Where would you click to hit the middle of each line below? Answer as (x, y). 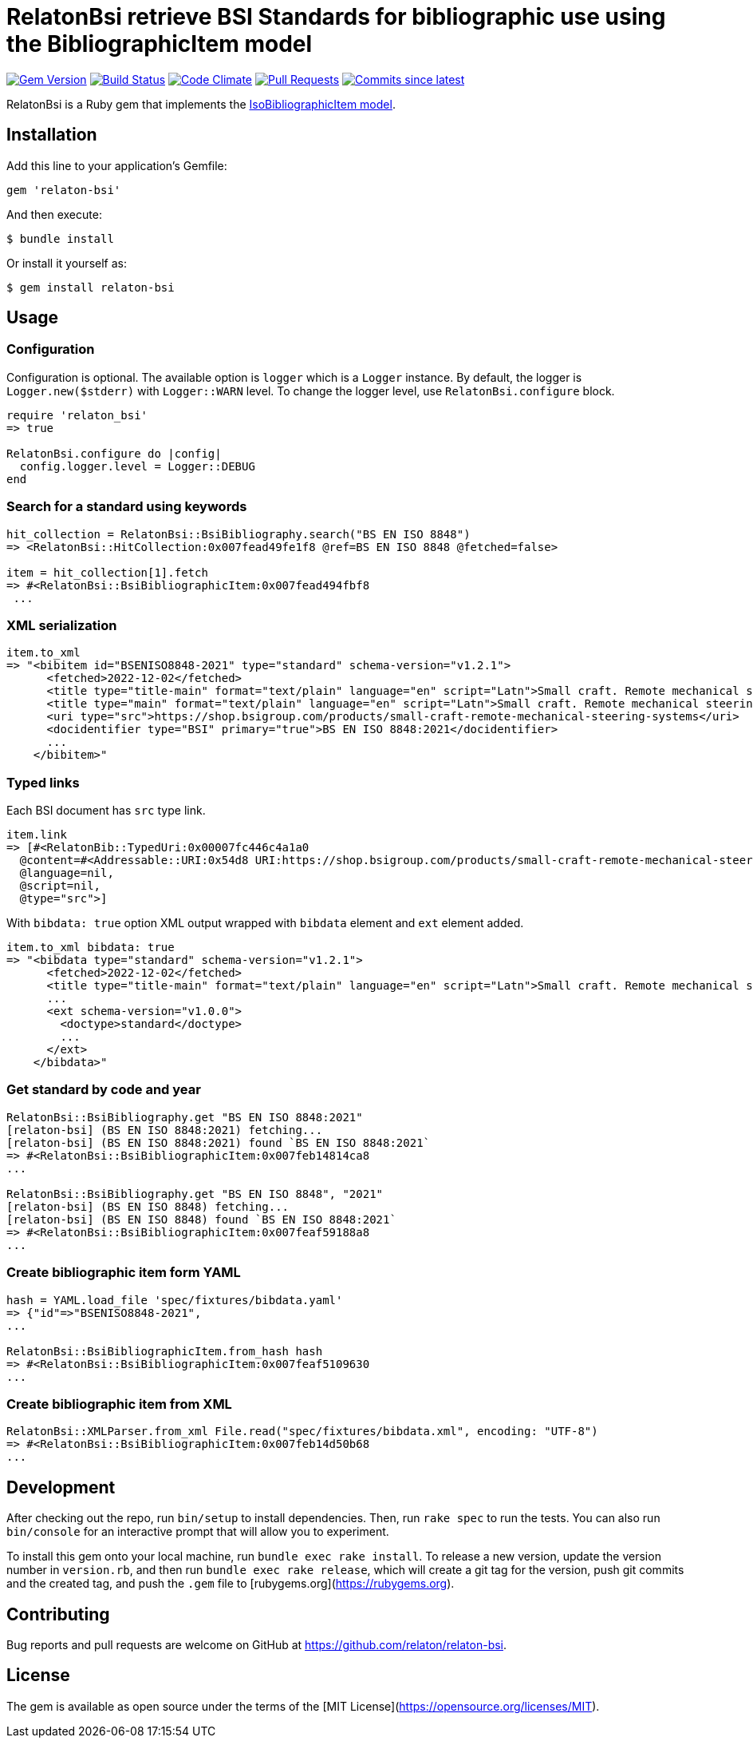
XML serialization (62, 625)
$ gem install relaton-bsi (91, 287)
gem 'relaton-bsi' (64, 190)
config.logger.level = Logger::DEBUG (137, 466)
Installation (52, 135)
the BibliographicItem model (160, 44)
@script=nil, (60, 886)
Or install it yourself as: (67, 263)
